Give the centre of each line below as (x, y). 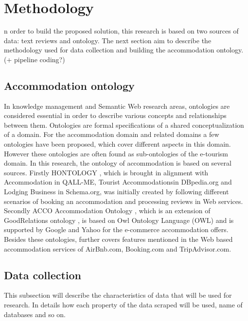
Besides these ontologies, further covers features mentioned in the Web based (118, 239)
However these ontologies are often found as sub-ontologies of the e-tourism (116, 153)
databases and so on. (35, 314)
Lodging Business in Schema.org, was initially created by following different (116, 192)
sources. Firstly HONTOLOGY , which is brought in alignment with (106, 172)
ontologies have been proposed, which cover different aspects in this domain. (117, 144)
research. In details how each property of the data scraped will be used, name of (123, 304)
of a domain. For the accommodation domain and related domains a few (112, 134)
